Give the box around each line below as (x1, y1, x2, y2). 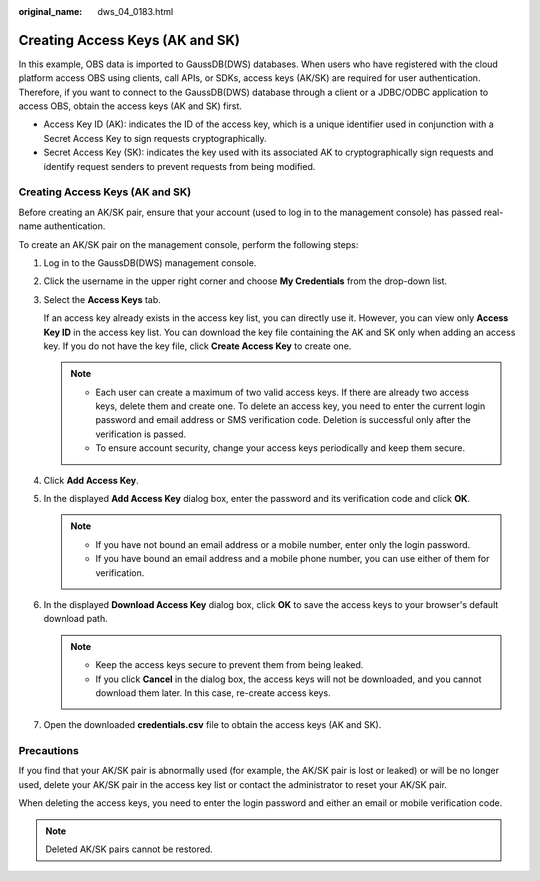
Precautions (18, 744, 79, 758)
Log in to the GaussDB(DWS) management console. (43, 256, 257, 269)
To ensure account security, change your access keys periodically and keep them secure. (95, 442, 465, 454)
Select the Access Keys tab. (43, 293, 162, 305)
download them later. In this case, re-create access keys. (95, 686, 331, 699)
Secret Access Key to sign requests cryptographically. (43, 132, 267, 144)
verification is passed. (95, 428, 187, 440)
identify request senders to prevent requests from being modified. (43, 160, 316, 172)
